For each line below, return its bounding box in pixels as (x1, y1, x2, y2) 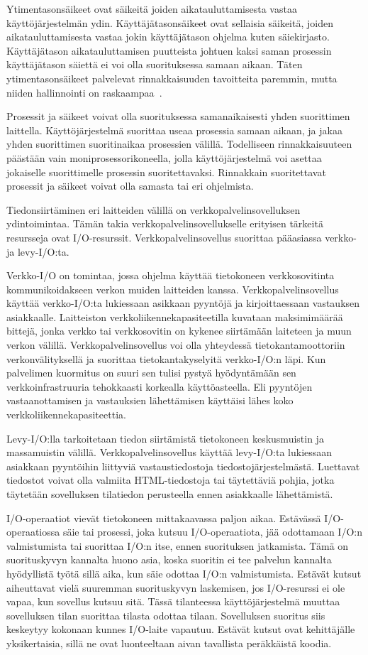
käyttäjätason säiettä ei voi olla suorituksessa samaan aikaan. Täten (6, 57, 303, 72)
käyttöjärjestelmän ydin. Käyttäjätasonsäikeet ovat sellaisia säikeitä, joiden (6, 15, 333, 30)
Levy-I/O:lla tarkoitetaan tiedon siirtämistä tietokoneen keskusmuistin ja (6, 431, 324, 445)
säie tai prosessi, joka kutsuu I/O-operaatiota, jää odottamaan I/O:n (62, 524, 362, 539)
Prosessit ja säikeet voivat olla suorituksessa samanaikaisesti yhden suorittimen (6, 109, 350, 124)
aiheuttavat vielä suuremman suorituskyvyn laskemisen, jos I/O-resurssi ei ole (6, 580, 345, 595)
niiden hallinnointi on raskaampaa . (6, 85, 162, 99)
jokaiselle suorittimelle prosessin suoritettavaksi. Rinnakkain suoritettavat (6, 164, 326, 179)
